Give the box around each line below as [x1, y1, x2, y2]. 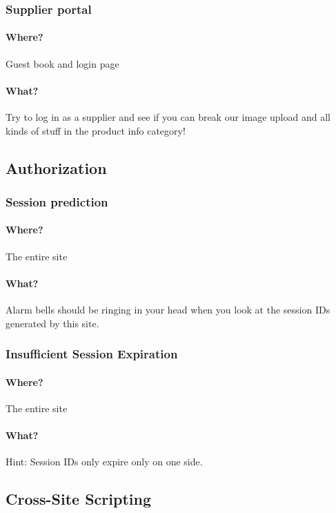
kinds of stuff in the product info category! [6, 123, 186, 137]
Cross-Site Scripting [6, 488, 152, 510]
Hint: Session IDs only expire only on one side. [6, 454, 203, 469]
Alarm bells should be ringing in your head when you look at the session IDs [6, 302, 330, 317]
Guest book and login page [6, 56, 119, 70]
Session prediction [6, 193, 108, 210]
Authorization [6, 157, 107, 178]
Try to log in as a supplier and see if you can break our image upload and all [6, 110, 330, 124]
